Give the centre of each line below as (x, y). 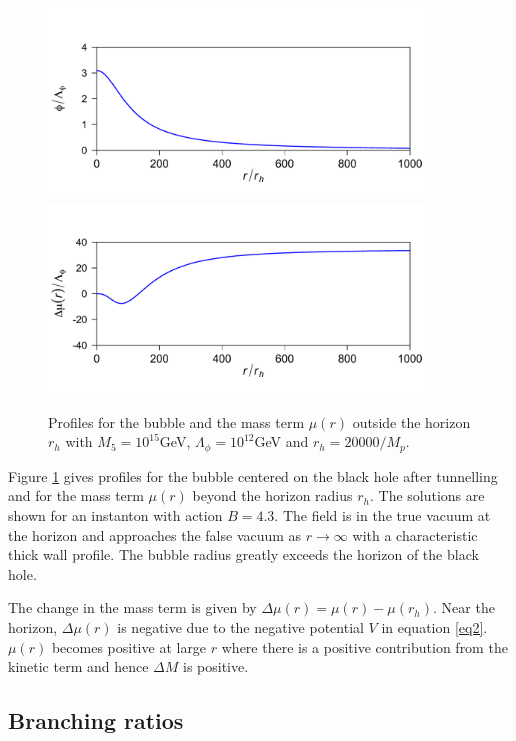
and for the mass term (76, 495)
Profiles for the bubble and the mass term (176, 421)
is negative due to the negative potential (240, 626)
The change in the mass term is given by (132, 607)
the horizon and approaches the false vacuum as (155, 534)
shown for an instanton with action (115, 515)
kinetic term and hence (78, 666)
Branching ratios (96, 720)
